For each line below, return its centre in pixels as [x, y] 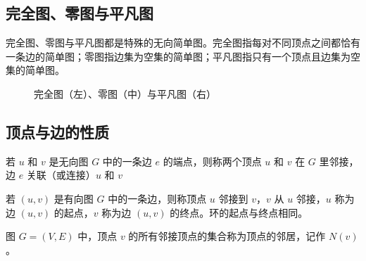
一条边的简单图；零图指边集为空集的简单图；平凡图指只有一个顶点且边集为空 [183, 56]
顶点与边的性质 [57, 131]
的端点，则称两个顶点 [212, 161]
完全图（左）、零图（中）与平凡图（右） [125, 93]
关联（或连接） [61, 175]
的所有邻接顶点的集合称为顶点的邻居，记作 [227, 236]
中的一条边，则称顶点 [157, 198]
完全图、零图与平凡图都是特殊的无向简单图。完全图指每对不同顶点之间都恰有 [183, 43]
